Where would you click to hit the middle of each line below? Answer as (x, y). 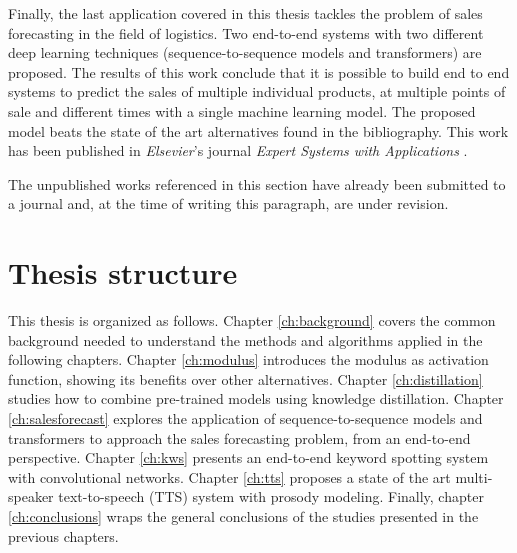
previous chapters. (63, 535)
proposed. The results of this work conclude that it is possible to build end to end (259, 71)
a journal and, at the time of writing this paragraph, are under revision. (228, 203)
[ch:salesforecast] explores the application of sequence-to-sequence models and (245, 418)
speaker (31, 496)
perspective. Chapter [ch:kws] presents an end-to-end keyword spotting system (248, 457)
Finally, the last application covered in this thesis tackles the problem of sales (245, 13)
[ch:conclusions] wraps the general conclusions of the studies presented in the (243, 516)
